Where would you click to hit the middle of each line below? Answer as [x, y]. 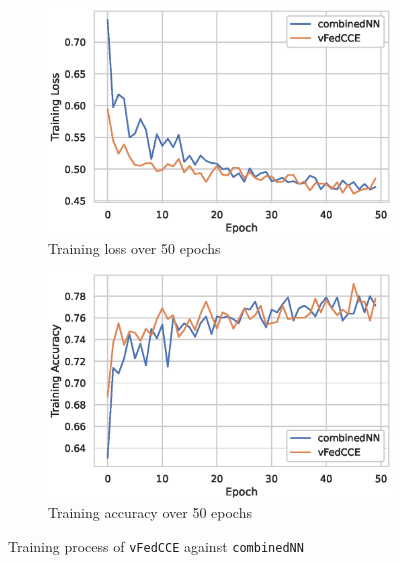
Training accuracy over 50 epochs [150, 511]
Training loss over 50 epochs [134, 247]
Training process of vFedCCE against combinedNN [156, 545]
